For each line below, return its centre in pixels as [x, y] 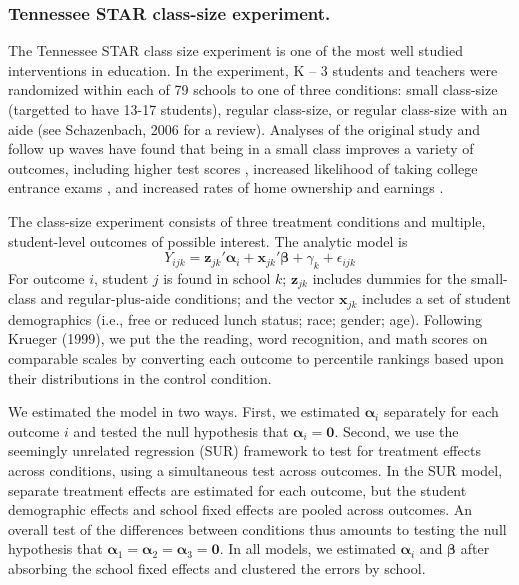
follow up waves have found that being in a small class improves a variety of [241, 148]
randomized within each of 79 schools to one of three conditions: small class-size [253, 89]
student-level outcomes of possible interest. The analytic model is [208, 240]
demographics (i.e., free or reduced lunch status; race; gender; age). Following [245, 318]
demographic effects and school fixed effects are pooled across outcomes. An [240, 509]
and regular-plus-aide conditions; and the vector [187, 298]
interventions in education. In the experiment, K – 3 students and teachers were [253, 69]
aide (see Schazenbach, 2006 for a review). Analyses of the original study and [244, 128]
